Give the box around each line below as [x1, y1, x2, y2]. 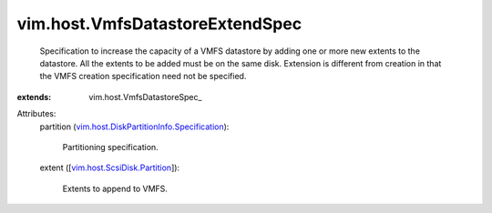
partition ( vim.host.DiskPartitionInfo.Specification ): [39, 121, 230, 132]
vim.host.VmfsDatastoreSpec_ [88, 91, 202, 102]
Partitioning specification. [62, 141, 159, 152]
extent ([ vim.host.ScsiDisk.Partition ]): [39, 162, 180, 173]
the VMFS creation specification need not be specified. [39, 71, 247, 82]
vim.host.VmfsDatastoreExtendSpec [16, 14, 302, 34]
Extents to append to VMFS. [62, 183, 169, 194]
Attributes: [16, 108, 56, 119]
